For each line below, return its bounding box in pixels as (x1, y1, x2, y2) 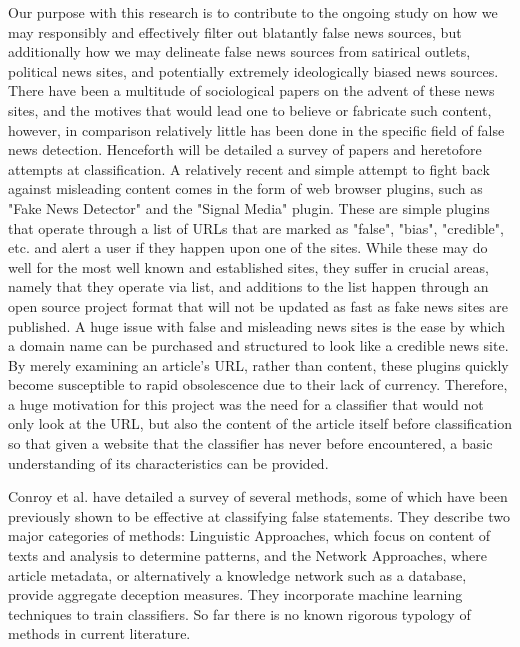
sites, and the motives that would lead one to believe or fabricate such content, (8, 99, 492, 120)
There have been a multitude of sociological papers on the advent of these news (8, 80, 495, 101)
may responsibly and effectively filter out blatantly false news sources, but (8, 21, 462, 42)
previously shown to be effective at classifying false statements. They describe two (8, 505, 510, 526)
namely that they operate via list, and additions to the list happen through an (8, 276, 489, 297)
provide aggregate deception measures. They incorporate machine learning (8, 584, 463, 605)
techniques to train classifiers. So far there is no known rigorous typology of (8, 603, 471, 624)
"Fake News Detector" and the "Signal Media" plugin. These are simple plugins (8, 197, 490, 218)
